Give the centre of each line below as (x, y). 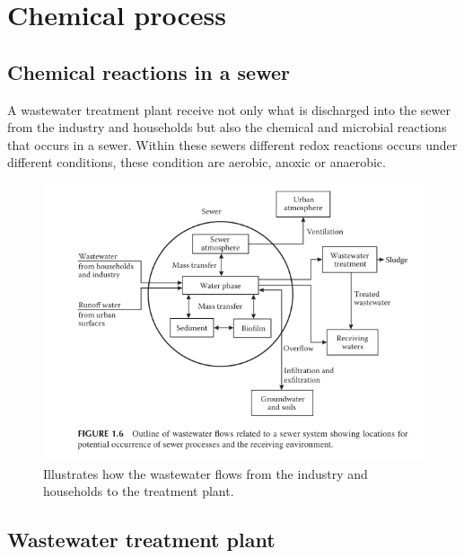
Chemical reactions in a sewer (149, 71)
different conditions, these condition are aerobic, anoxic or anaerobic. (197, 162)
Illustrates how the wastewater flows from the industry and (206, 473)
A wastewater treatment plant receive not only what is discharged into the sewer (229, 109)
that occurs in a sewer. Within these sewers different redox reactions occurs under (232, 144)
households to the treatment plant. (139, 491)
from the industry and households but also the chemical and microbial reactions (227, 127)
